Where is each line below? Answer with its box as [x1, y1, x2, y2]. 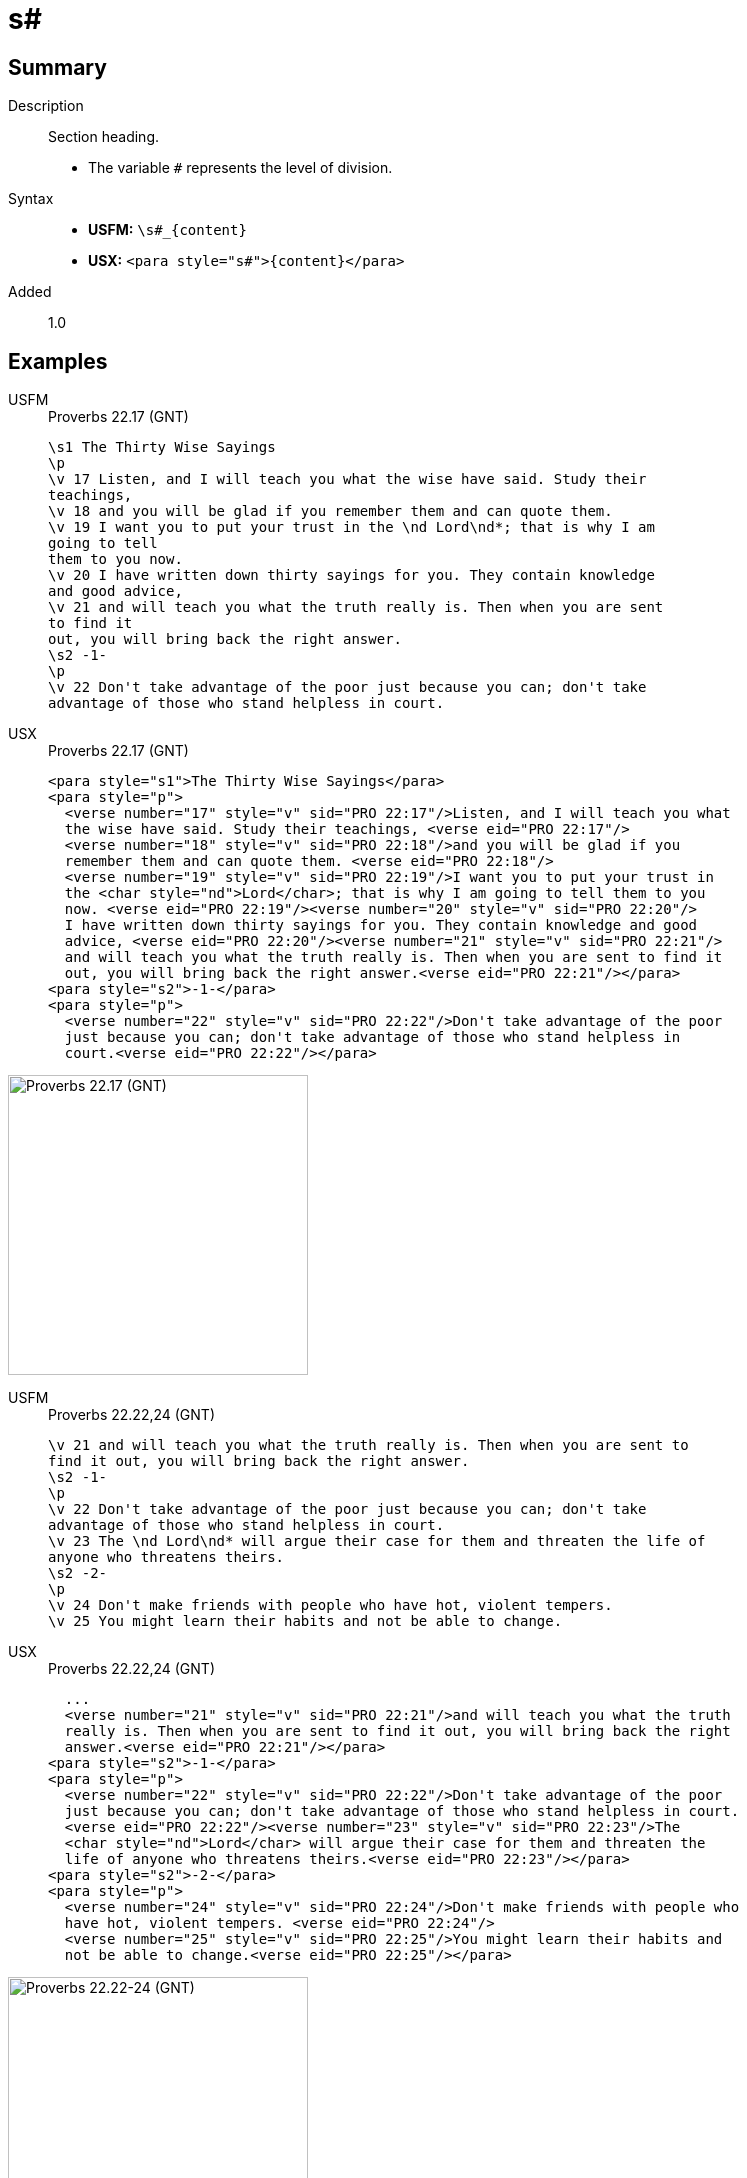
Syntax [8, 190, 54, 208]
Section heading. [48, 128, 160, 146]
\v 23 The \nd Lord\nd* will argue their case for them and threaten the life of [48, 1533, 706, 1550]
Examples [8, 348, 108, 374]
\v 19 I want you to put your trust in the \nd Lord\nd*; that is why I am [48, 519, 655, 536]
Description [8, 97, 84, 115]
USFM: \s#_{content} [88, 221, 247, 239]
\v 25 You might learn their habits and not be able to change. [48, 1613, 563, 1630]
